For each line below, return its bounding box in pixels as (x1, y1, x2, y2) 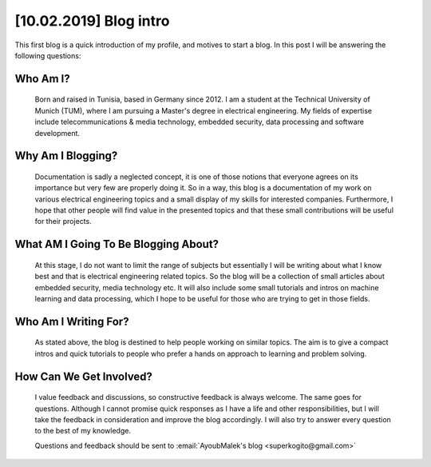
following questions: (14, 50, 81, 60)
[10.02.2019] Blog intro (14, 12, 170, 30)
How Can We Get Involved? (14, 369, 153, 383)
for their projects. (34, 217, 92, 226)
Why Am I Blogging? (14, 149, 118, 163)
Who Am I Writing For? (14, 314, 129, 328)
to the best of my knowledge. (34, 426, 132, 436)
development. (34, 128, 80, 138)
